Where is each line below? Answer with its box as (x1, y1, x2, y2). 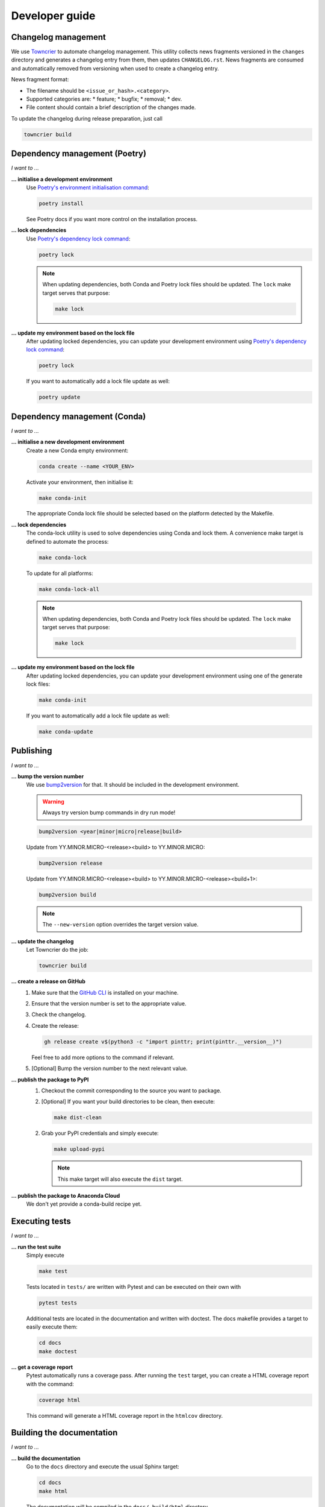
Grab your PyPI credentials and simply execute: (41, 1130, 159, 1137)
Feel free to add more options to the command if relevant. (31, 1054, 175, 1061)
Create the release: (31, 1022, 79, 1029)
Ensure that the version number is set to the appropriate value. (31, 999, 187, 1007)
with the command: (26, 1380, 75, 1388)
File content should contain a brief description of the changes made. (26, 104, 196, 111)
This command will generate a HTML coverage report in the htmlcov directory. (26, 1412, 223, 1419)
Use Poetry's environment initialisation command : (26, 184, 150, 191)
